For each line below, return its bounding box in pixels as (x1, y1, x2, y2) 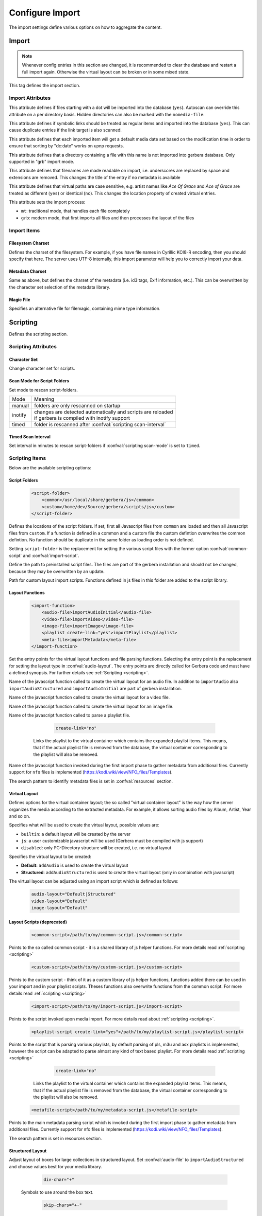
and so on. (9, 813, 31, 819)
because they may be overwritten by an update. (9, 568, 105, 574)
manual (12, 402, 29, 409)
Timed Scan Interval (9, 433, 51, 440)
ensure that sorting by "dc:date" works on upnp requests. (9, 143, 124, 149)
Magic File (9, 297, 31, 303)
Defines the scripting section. (9, 331, 68, 337)
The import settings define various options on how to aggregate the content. (9, 24, 162, 30)
